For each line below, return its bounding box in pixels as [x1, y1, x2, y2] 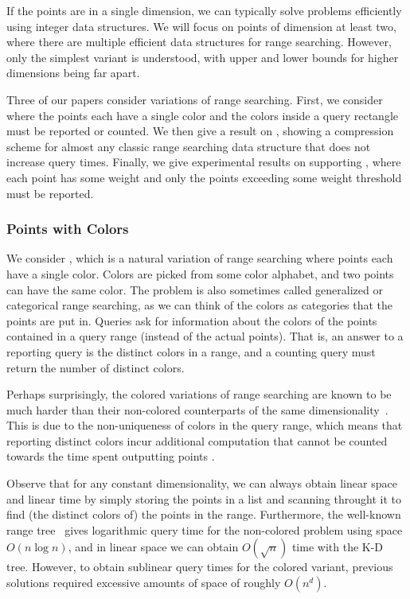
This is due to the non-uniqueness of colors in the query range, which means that [6, 417, 403, 434]
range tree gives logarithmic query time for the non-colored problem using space [6, 521, 403, 538]
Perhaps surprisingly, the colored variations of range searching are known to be [6, 386, 392, 403]
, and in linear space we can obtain [68, 539, 239, 555]
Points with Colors [6, 219, 129, 239]
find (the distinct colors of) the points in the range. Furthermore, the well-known [6, 506, 401, 523]
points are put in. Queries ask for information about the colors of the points [6, 312, 377, 329]
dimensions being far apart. [6, 64, 140, 81]
